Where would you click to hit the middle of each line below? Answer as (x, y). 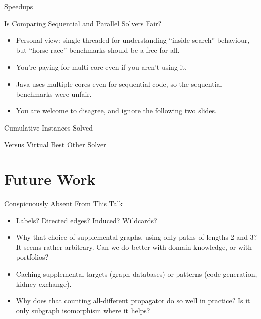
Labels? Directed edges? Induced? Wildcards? (86, 220)
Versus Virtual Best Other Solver (55, 144)
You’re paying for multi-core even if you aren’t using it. (101, 67)
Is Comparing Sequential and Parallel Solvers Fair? (83, 23)
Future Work (50, 179)
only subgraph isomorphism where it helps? (83, 310)
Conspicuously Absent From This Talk (63, 203)
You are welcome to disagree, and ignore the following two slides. (116, 111)
